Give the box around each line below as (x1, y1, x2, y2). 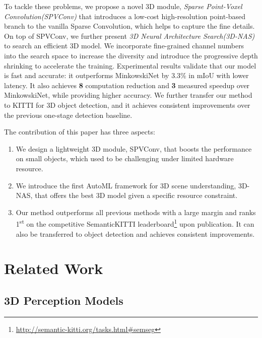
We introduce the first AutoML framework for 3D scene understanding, (16, 180, 236, 190)
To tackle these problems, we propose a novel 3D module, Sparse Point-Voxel (4, 1, 242, 11)
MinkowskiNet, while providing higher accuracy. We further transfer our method (4, 90, 252, 100)
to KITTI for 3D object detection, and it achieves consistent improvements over (4, 99, 250, 110)
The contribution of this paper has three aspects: (4, 126, 155, 137)
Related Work (4, 258, 103, 279)
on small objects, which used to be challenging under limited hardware (16, 153, 234, 164)
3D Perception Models (4, 292, 123, 308)
